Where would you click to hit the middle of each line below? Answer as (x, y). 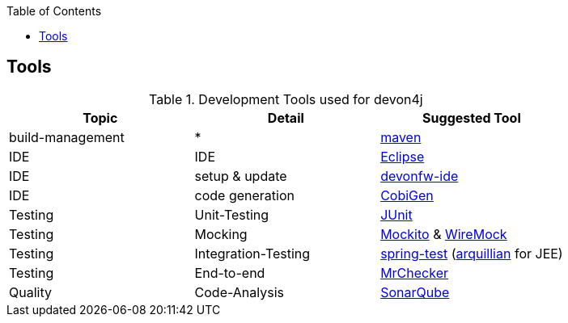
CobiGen (407, 195)
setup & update (241, 176)
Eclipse (403, 156)
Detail (286, 117)
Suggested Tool (472, 117)
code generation (245, 195)
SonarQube (415, 292)
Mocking (221, 234)
